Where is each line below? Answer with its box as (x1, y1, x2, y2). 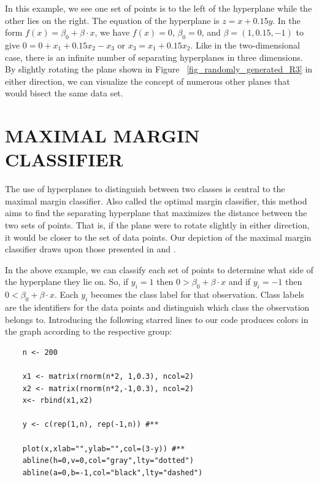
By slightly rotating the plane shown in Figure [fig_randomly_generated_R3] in (5, 63, 313, 76)
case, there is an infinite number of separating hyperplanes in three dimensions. (5, 50, 303, 63)
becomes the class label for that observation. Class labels (90, 288, 304, 301)
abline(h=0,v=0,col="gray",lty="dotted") (22, 456, 194, 465)
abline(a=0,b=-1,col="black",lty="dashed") (22, 468, 203, 477)
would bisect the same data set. (5, 87, 123, 99)
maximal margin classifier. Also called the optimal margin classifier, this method (5, 194, 307, 207)
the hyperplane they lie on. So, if (5, 275, 129, 288)
